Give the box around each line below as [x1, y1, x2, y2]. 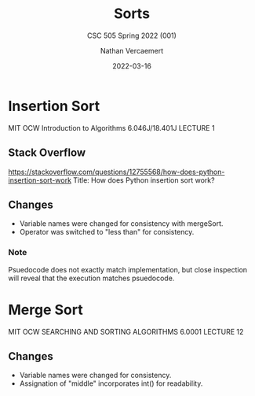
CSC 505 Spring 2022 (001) [87, 31, 177, 40]
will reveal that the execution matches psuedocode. [8, 273, 175, 283]
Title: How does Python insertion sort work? [73, 175, 215, 185]
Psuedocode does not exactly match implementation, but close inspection [8, 265, 248, 274]
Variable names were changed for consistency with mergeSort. [19, 219, 224, 228]
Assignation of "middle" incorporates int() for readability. [19, 379, 203, 388]
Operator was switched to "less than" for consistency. [19, 228, 195, 237]
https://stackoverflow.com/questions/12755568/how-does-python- [8, 167, 225, 176]
